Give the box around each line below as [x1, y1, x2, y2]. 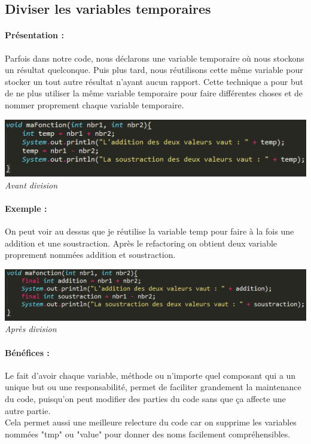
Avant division [5, 178, 58, 191]
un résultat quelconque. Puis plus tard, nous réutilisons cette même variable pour [5, 63, 303, 76]
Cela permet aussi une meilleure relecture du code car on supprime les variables [5, 416, 297, 428]
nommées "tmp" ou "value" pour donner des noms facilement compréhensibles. [5, 427, 291, 440]
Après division [5, 323, 57, 335]
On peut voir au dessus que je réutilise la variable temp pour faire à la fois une [5, 225, 294, 238]
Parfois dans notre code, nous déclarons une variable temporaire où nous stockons [5, 51, 304, 64]
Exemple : [5, 202, 47, 214]
